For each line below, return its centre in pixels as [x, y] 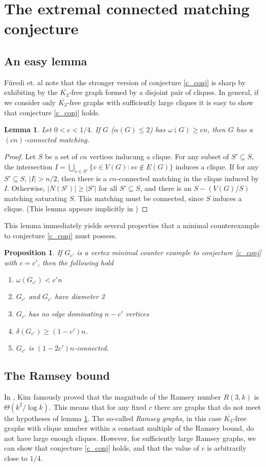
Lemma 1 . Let [28, 129]
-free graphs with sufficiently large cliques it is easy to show [160, 102]
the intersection [28, 166]
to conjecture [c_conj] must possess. [61, 235]
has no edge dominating [65, 314]
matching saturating [36, 198]
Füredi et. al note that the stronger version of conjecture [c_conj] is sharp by [125, 82]
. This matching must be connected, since [139, 198]
